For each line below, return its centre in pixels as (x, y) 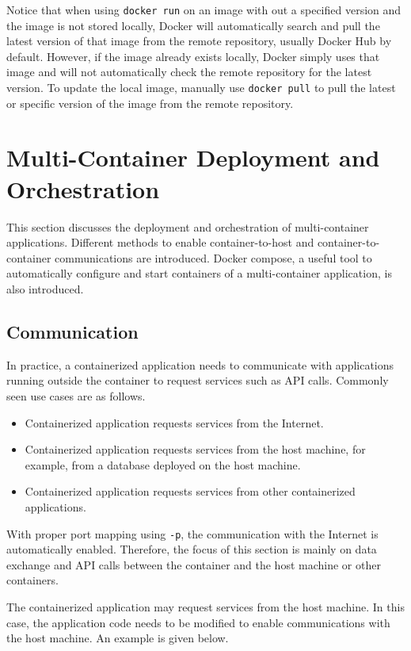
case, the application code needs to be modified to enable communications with (198, 622)
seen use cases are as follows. (76, 395)
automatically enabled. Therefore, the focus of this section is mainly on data (192, 549)
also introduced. (45, 288)
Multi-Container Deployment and (193, 157)
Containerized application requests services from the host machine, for (195, 449)
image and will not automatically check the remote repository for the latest (189, 72)
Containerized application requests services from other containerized (190, 491)
